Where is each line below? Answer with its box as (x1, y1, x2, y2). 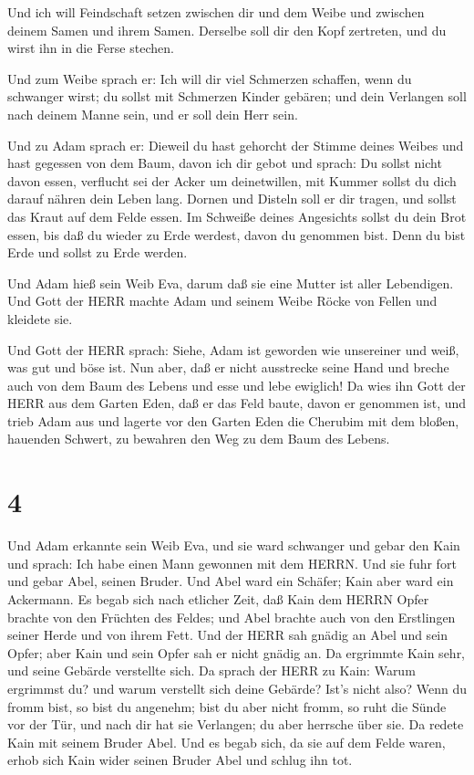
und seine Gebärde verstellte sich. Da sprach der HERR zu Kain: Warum (7, 661, 416, 680)
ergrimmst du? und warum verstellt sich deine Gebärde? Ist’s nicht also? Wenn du (7, 678, 467, 697)
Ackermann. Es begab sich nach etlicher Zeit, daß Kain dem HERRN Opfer (7, 589, 429, 608)
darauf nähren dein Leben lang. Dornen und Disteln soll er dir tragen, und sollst (7, 189, 457, 208)
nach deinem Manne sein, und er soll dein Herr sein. (7, 104, 298, 123)
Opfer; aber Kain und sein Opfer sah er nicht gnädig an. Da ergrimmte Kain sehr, (7, 643, 466, 662)
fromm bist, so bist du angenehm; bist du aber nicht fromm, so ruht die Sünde (7, 696, 447, 716)
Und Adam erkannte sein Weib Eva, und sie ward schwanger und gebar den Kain (7, 536, 460, 555)
